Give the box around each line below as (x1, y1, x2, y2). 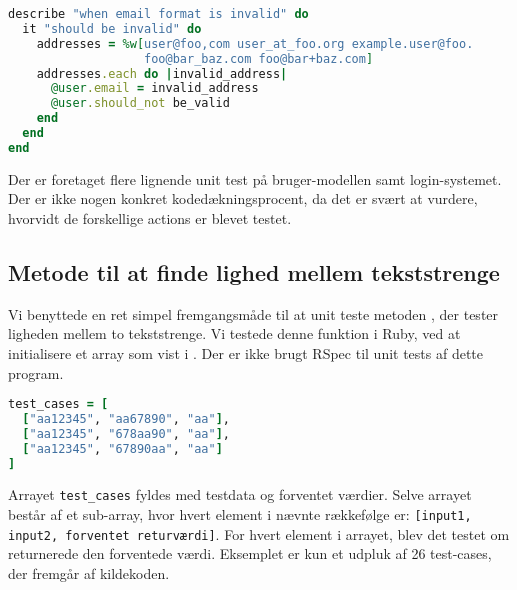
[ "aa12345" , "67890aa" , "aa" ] (22, 441, 223, 456)
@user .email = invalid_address (50, 81, 259, 96)
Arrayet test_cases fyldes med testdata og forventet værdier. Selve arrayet (8, 484, 472, 505)
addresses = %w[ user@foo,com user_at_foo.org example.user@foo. (36, 36, 474, 51)
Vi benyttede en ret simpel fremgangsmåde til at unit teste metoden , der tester (8, 303, 499, 324)
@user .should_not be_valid (50, 96, 230, 111)
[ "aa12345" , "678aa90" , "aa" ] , (22, 426, 231, 441)
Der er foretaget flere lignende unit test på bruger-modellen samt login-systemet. (8, 168, 502, 189)
